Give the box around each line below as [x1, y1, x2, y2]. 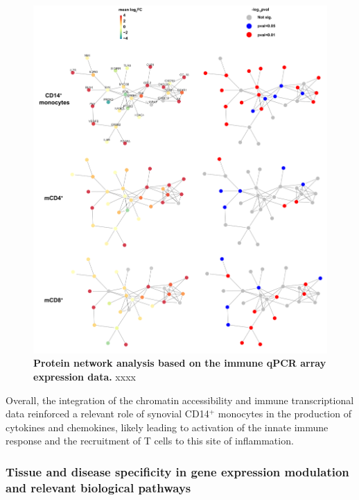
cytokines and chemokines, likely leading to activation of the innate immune [6, 419, 329, 434]
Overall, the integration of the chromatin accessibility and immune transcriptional [6, 392, 354, 407]
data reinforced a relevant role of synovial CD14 [6, 406, 209, 421]
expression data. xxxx [33, 369, 136, 383]
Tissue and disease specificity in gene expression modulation [6, 462, 349, 480]
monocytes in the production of [218, 406, 351, 421]
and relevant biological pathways [6, 478, 191, 496]
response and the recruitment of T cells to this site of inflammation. [6, 433, 294, 448]
